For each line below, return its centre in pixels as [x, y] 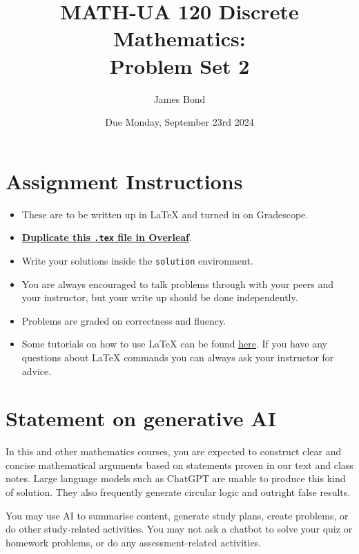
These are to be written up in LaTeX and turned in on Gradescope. [165, 214]
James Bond [179, 98]
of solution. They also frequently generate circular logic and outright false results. [178, 492]
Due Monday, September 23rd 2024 [179, 122]
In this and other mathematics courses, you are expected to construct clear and [174, 451]
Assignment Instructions [124, 181]
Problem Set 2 [179, 65]
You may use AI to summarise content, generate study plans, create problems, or [177, 515]
